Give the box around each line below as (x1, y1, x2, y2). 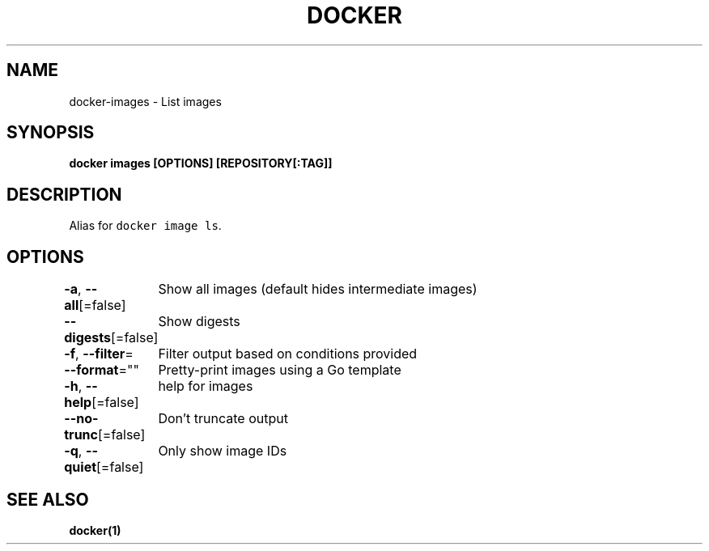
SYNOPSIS (6, 122, 95, 143)
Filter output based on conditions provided (158, 345, 418, 362)
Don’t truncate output (158, 410, 288, 427)
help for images (158, 378, 253, 395)
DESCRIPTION (6, 184, 122, 205)
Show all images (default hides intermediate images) (158, 281, 478, 298)
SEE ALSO (6, 489, 89, 510)
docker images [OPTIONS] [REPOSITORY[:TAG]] (69, 156, 333, 171)
